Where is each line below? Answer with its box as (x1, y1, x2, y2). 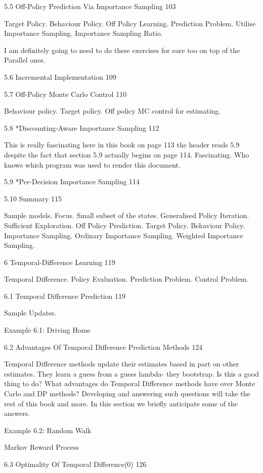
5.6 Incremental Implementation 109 (4, 71, 116, 82)
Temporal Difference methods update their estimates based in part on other (4, 358, 239, 369)
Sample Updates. (4, 307, 57, 318)
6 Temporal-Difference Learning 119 (4, 256, 115, 267)
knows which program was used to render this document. (4, 159, 181, 170)
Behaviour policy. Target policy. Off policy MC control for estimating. (4, 106, 221, 116)
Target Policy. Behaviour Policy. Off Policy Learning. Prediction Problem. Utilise (4, 18, 256, 28)
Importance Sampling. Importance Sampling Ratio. (4, 28, 163, 38)
